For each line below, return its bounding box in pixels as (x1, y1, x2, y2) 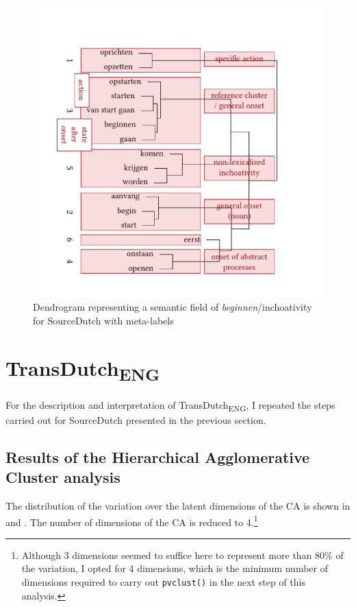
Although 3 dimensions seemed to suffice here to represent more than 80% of (21, 547, 344, 562)
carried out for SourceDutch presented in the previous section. (5, 412, 266, 427)
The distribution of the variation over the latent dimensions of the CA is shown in (5, 498, 351, 512)
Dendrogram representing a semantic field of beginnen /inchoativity (33, 300, 312, 314)
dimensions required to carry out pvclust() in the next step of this (21, 574, 305, 588)
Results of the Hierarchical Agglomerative (5, 446, 310, 467)
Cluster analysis (5, 466, 120, 488)
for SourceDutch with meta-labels (33, 313, 174, 327)
